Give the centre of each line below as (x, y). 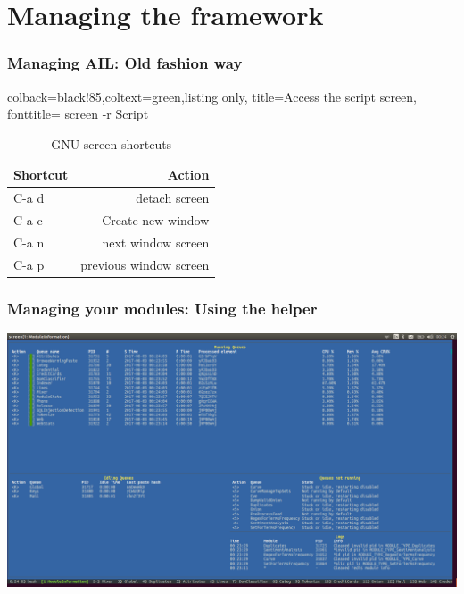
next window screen (156, 242)
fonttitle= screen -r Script (78, 114)
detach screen (173, 198)
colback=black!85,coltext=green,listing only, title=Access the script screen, (212, 96)
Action (188, 175)
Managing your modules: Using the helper (162, 308)
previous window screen (145, 264)
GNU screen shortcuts (112, 143)
